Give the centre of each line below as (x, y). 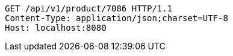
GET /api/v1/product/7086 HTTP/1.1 (89, 8)
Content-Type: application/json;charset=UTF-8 (116, 18)
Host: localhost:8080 (56, 28)
